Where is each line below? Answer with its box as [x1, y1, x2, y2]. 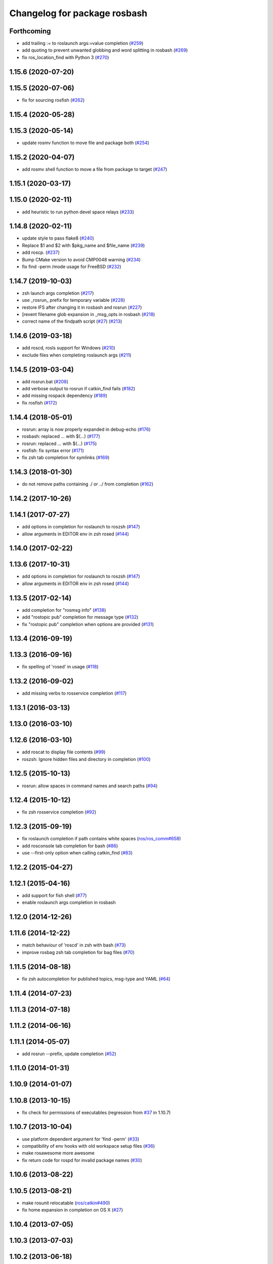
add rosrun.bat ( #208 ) [22, 378, 68, 384]
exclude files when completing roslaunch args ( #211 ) [22, 352, 131, 358]
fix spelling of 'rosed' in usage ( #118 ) [22, 664, 99, 670]
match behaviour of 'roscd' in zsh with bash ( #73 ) [22, 942, 126, 948]
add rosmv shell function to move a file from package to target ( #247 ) [22, 166, 167, 172]
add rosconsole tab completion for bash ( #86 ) [22, 842, 118, 849]
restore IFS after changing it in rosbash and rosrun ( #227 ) [22, 304, 142, 310]
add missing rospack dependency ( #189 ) [22, 392, 107, 399]
